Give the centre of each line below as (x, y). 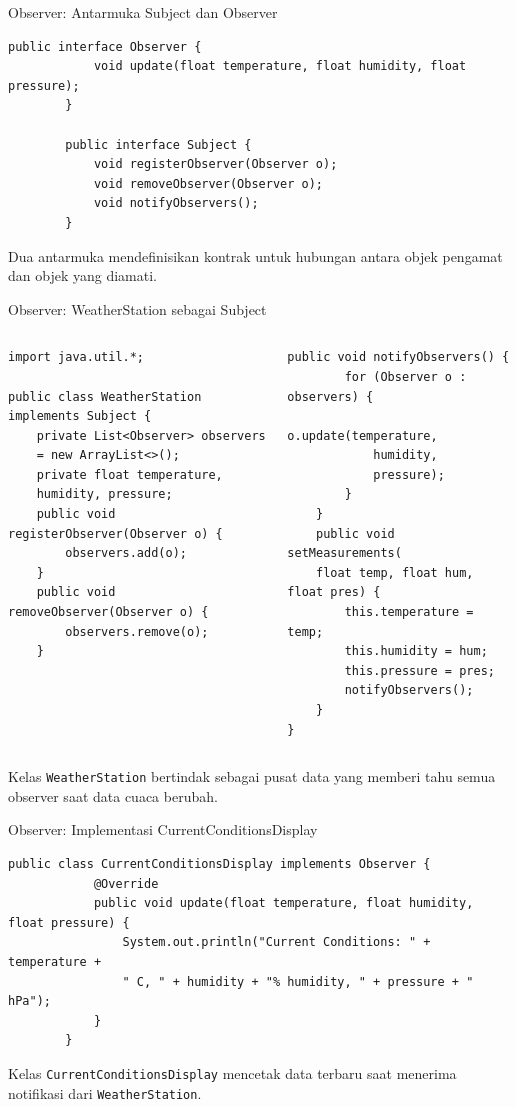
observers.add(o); (126, 553)
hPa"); (29, 1001)
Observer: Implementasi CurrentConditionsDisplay (163, 829)
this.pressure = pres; (419, 670)
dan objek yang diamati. (82, 275)
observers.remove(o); (137, 631)
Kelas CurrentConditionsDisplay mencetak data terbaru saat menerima (232, 1072)
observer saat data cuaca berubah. (113, 795)
